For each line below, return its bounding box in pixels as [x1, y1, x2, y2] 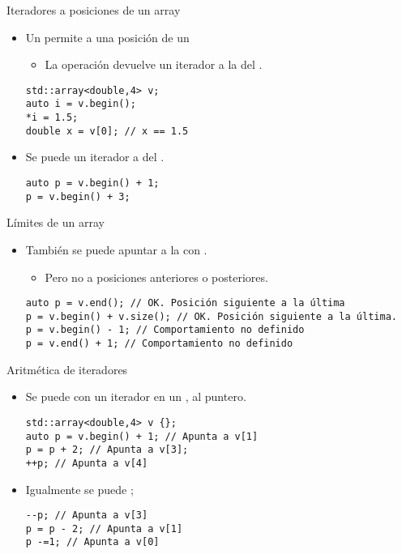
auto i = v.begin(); [25, 98, 136, 110]
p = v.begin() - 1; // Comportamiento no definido [25, 324, 305, 336]
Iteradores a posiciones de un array [6, 2, 181, 18]
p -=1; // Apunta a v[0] [25, 536, 160, 548]
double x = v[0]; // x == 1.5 [25, 125, 189, 137]
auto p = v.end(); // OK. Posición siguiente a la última [25, 297, 345, 309]
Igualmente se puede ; [25, 480, 134, 497]
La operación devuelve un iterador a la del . [45, 56, 263, 73]
